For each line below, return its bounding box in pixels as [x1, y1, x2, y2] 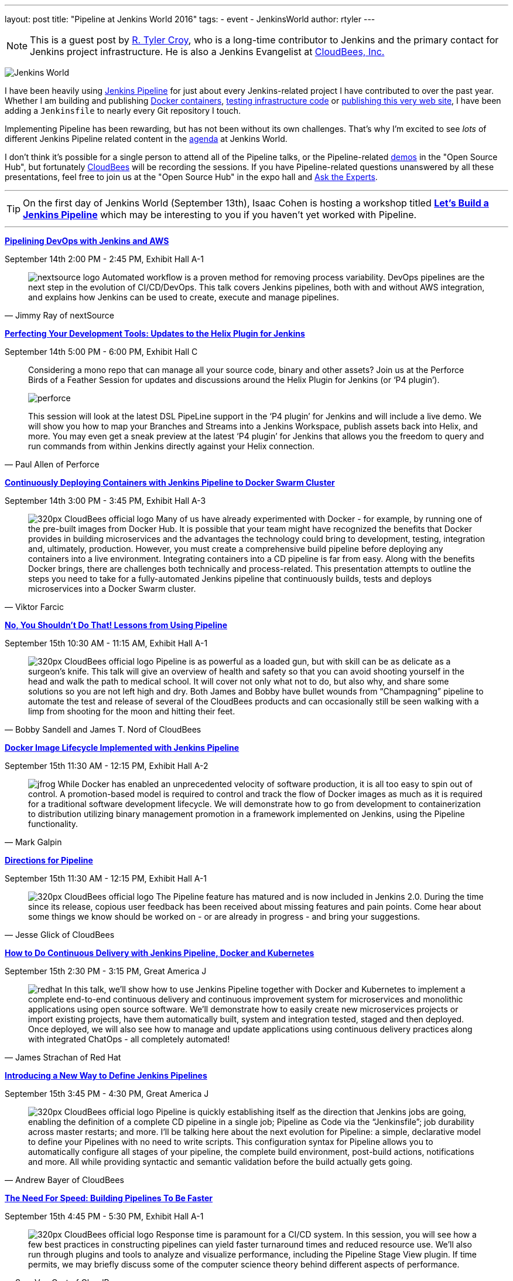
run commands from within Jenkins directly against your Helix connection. [28, 441, 314, 451]
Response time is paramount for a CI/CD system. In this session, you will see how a [156, 1229, 477, 1239]
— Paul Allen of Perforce [5, 459, 100, 469]
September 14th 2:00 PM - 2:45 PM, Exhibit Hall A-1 [5, 254, 204, 264]
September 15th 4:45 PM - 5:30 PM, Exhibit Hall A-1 [5, 1211, 204, 1221]
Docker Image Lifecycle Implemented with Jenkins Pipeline [5, 743, 240, 753]
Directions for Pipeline [5, 855, 93, 865]
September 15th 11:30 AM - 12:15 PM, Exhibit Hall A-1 [5, 873, 207, 883]
